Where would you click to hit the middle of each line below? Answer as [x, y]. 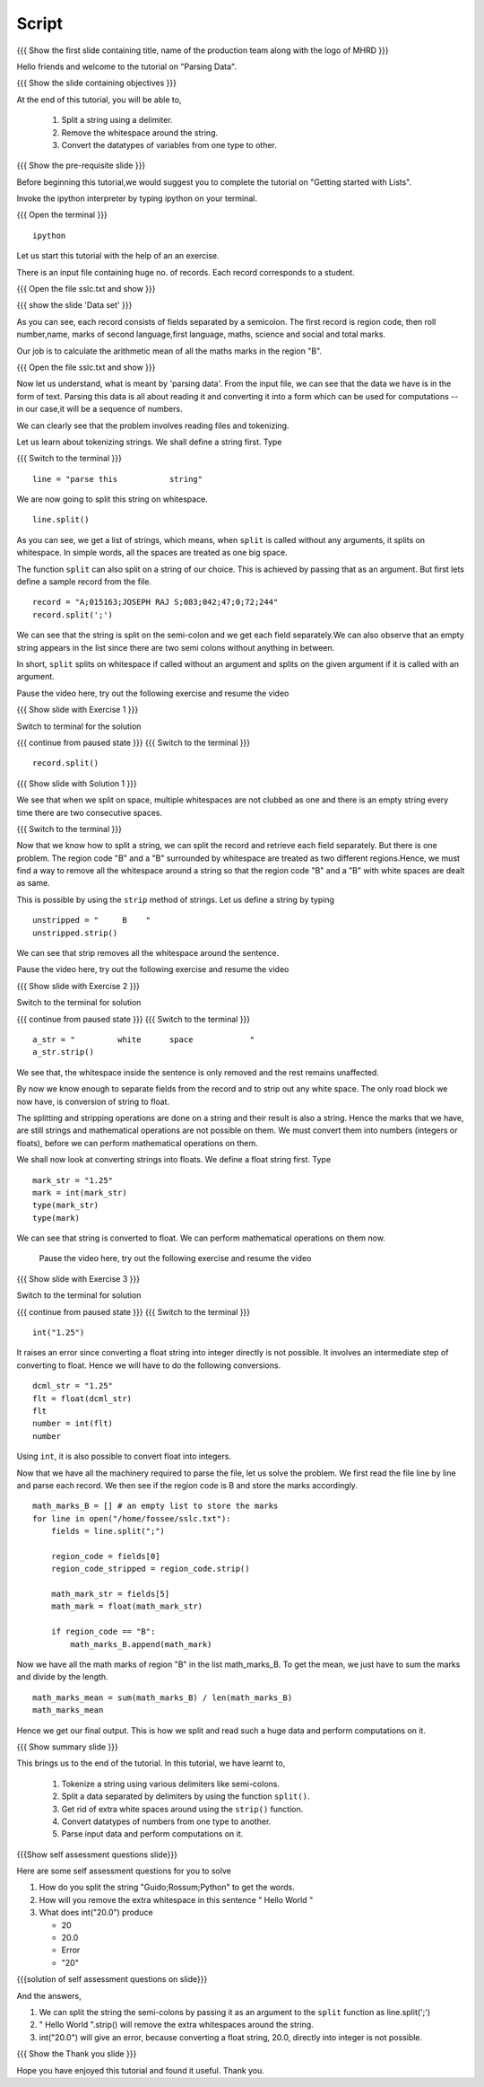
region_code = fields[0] [105, 1556]
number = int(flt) [73, 1424]
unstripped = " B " [92, 921]
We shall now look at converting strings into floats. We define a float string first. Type [174, 1160]
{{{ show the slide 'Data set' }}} [74, 305]
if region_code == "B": [103, 1632]
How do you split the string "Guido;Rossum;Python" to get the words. [167, 1887]
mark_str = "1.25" [73, 1180]
